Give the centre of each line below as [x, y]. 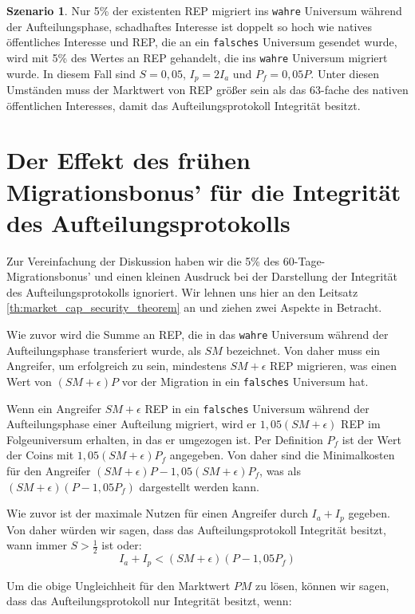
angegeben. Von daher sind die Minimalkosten [282, 455]
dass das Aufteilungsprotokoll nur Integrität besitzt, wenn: [149, 601]
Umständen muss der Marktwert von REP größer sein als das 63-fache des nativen [207, 90]
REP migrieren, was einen [334, 366]
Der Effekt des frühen [129, 160]
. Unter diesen [345, 73]
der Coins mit [40, 455]
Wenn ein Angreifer [54, 408]
